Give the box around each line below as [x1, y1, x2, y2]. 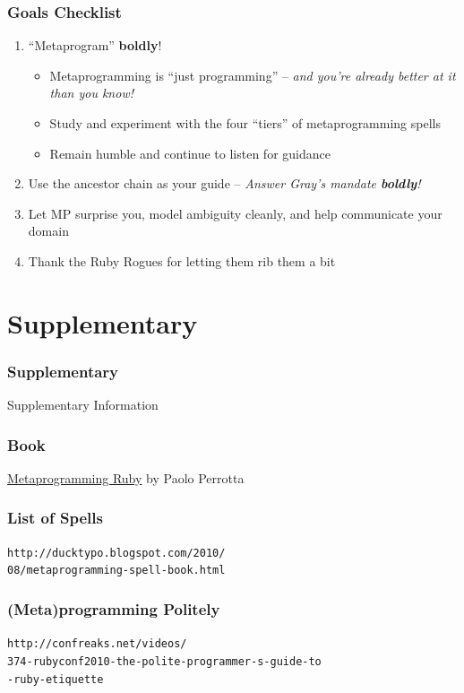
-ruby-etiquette [7, 672, 104, 686]
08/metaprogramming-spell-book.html [7, 564, 226, 577]
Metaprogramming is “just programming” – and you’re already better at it [49, 65, 456, 84]
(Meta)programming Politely [7, 598, 220, 620]
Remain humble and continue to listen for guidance [49, 143, 331, 162]
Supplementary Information [7, 395, 159, 414]
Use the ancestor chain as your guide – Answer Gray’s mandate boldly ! [28, 174, 421, 193]
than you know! [49, 83, 133, 102]
